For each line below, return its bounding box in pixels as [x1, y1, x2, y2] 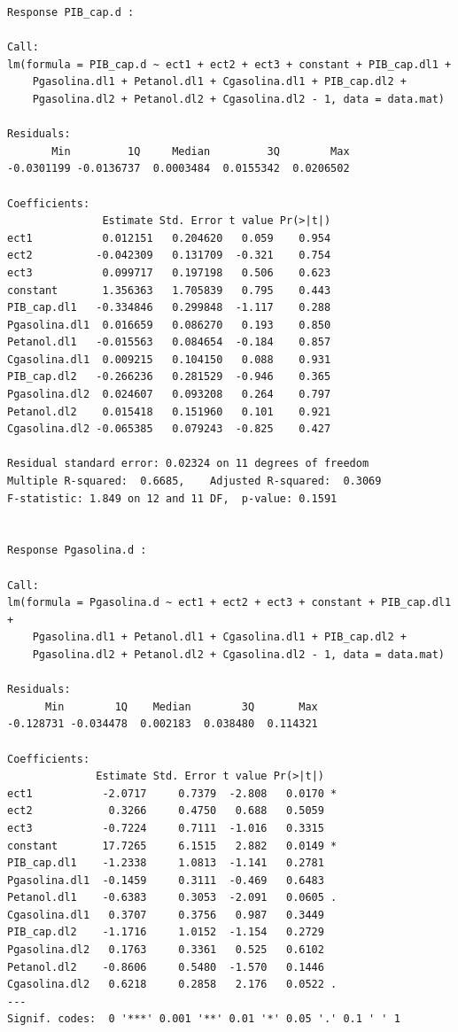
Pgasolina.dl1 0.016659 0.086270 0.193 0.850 [7, 318, 331, 331]
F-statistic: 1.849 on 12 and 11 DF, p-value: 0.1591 [7, 492, 338, 505]
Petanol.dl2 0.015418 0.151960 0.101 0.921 [7, 405, 331, 418]
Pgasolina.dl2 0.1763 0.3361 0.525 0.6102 [7, 943, 324, 957]
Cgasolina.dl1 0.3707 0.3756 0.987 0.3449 [7, 908, 324, 921]
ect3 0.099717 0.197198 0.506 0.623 [7, 266, 331, 279]
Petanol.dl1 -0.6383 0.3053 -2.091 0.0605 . [7, 891, 338, 904]
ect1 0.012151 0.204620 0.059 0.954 [7, 231, 331, 244]
